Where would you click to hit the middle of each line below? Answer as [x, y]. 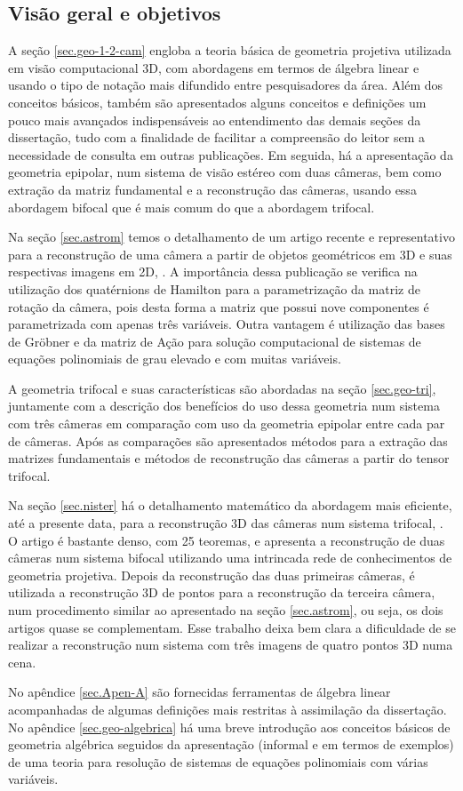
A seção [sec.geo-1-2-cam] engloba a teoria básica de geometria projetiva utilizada [230, 50]
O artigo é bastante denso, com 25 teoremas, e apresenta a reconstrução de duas [227, 540]
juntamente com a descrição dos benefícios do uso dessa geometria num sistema [224, 406]
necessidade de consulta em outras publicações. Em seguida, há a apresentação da [231, 154]
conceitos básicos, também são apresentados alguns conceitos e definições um [217, 102]
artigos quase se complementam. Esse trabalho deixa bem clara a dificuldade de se [232, 627]
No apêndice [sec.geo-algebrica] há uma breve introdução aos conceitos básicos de [229, 727]
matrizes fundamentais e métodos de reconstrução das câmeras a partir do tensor [229, 458]
